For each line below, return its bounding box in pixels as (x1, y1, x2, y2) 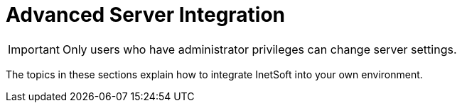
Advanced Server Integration (6, 3, 286, 27)
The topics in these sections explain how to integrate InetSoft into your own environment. (6, 68, 423, 80)
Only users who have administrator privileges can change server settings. (62, 42, 457, 56)
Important (8, 42, 60, 56)
